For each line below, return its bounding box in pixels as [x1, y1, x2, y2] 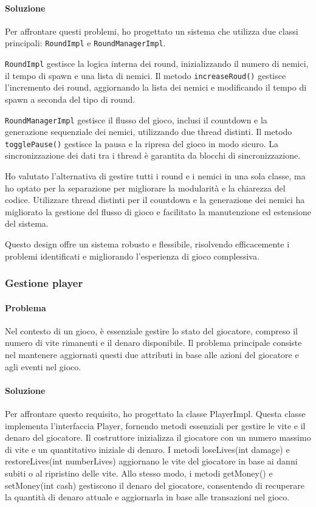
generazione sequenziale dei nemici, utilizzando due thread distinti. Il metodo [5, 125, 292, 138]
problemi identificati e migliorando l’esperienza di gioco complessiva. [5, 249, 259, 262]
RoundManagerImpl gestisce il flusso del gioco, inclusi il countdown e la [5, 113, 267, 126]
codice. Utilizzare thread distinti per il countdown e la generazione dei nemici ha [5, 193, 305, 206]
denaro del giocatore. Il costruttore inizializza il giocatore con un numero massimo [5, 431, 311, 444]
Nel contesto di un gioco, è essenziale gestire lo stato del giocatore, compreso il [5, 324, 298, 337]
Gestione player [5, 275, 83, 291]
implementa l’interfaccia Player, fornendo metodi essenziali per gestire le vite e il [5, 419, 306, 432]
